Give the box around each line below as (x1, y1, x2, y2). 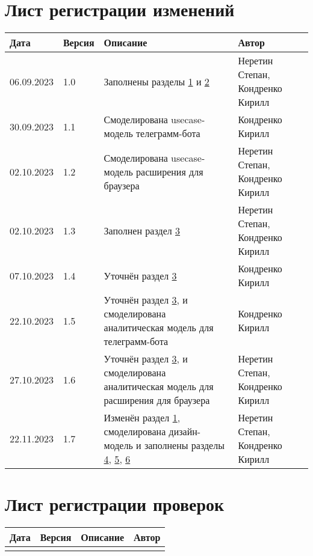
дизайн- (169, 424, 201, 439)
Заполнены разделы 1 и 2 (104, 74, 209, 88)
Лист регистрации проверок (5, 492, 225, 516)
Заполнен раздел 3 (104, 223, 181, 237)
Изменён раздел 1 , (104, 411, 181, 425)
